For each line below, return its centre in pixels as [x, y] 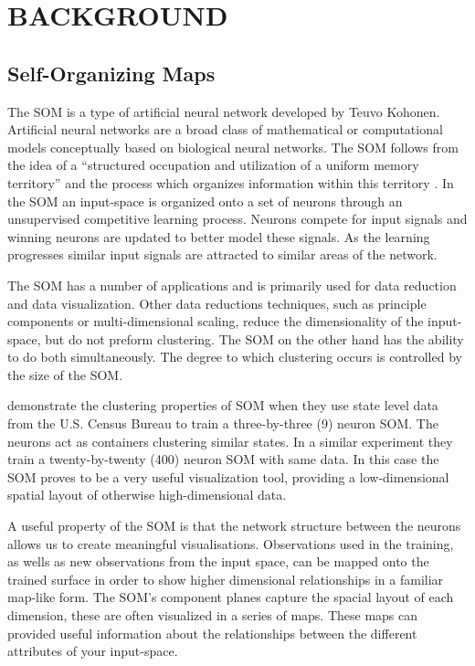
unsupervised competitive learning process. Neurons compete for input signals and [237, 219]
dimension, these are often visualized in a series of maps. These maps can [213, 615]
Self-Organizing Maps [111, 73]
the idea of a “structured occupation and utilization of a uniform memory [213, 165]
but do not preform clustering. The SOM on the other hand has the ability [254, 338]
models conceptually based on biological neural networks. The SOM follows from [233, 147]
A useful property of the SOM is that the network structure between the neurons [234, 526]
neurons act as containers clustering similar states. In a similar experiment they [230, 441]
